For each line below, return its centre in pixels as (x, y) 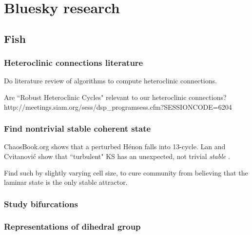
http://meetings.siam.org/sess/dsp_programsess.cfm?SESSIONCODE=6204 (118, 107)
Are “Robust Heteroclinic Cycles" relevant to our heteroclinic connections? (115, 97)
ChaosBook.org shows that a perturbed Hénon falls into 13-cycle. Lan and (115, 147)
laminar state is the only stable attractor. (66, 182)
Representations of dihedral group (72, 226)
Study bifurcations (41, 204)
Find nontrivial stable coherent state (78, 128)
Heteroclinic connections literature (74, 63)
